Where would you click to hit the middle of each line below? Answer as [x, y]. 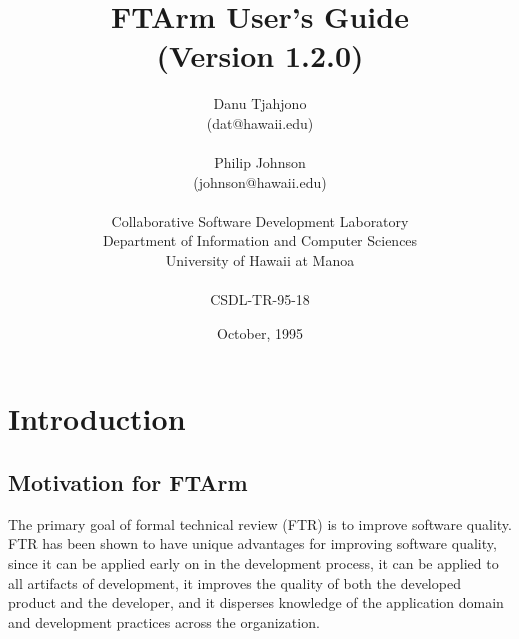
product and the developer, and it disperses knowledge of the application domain [256, 602]
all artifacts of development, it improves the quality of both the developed [234, 582]
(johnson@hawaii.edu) [260, 181]
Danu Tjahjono [260, 103]
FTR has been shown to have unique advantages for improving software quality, [252, 543]
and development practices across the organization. [164, 621]
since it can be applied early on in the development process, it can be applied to [253, 563]
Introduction [97, 418]
